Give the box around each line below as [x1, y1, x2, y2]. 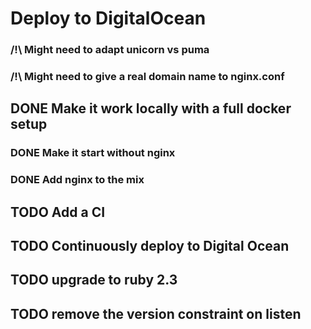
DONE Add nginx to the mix [10, 173, 145, 187]
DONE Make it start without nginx [10, 146, 176, 160]
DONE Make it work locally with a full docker [10, 100, 292, 117]
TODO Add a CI [10, 203, 106, 221]
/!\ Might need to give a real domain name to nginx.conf [10, 70, 285, 84]
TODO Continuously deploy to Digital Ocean [10, 238, 290, 255]
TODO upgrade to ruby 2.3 [10, 272, 178, 289]
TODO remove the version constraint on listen [10, 305, 302, 322]
